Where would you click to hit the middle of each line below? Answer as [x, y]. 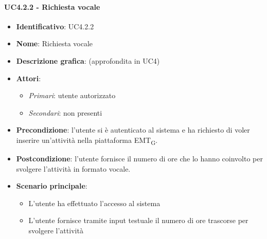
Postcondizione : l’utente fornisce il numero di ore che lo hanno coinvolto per [139, 159]
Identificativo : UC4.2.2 [55, 26]
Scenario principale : [52, 186]
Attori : [29, 78]
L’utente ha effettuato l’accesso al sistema [94, 203]
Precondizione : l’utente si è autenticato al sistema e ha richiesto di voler [133, 130]
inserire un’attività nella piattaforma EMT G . [87, 140]
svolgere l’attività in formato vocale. [73, 168]
